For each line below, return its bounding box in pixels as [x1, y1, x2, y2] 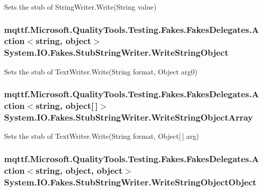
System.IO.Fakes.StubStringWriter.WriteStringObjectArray [4, 111, 253, 124]
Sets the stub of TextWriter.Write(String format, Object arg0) [4, 66, 198, 77]
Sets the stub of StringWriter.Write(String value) [4, 2, 157, 12]
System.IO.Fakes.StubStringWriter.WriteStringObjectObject [4, 175, 256, 188]
